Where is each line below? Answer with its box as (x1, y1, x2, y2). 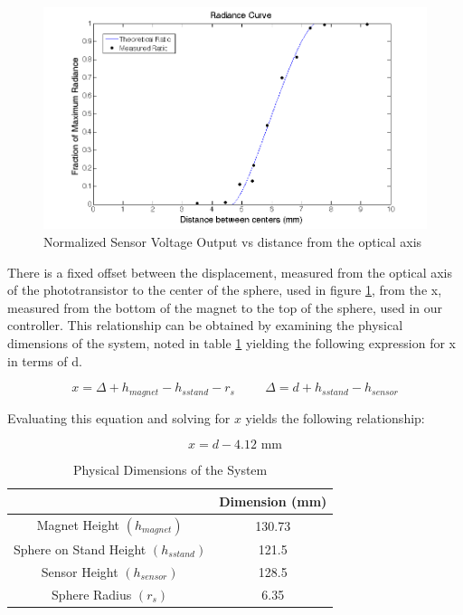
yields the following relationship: (245, 408, 425, 427)
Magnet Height (36, 515, 120, 534)
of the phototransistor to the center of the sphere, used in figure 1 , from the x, (7, 280, 442, 299)
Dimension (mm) (219, 491, 327, 510)
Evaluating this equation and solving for (7, 408, 231, 427)
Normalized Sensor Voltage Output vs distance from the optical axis (43, 232, 422, 251)
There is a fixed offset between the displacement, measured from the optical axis (7, 262, 452, 281)
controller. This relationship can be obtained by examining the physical (7, 316, 403, 335)
